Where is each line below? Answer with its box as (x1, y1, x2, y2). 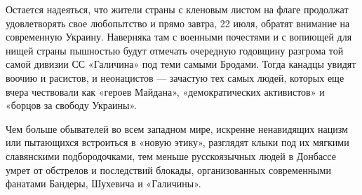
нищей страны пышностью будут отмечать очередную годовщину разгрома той (6, 43, 344, 57)
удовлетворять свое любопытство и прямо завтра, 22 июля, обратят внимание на (6, 15, 350, 30)
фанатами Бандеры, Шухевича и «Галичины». (6, 176, 201, 191)
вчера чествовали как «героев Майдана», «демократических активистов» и (6, 84, 325, 99)
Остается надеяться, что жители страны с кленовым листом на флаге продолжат (6, 2, 349, 16)
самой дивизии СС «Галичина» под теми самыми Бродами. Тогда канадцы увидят (6, 57, 356, 71)
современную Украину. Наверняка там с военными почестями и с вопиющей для (6, 29, 352, 44)
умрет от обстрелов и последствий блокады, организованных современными (6, 162, 331, 177)
